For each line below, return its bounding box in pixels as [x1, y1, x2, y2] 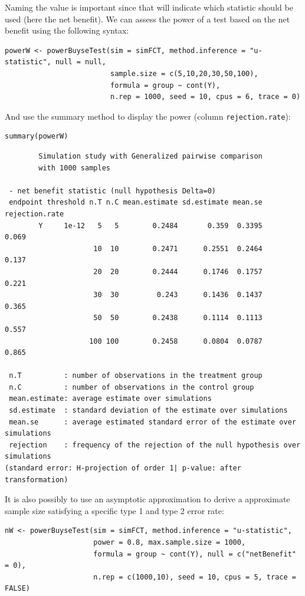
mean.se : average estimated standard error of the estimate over [9, 417, 296, 426]
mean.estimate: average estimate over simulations [9, 394, 212, 403]
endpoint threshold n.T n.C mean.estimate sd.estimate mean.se [9, 198, 263, 207]
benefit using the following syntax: [5, 24, 129, 37]
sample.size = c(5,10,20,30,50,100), [110, 69, 258, 78]
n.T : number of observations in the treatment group [9, 371, 263, 380]
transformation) [5, 475, 68, 484]
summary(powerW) [5, 132, 68, 141]
